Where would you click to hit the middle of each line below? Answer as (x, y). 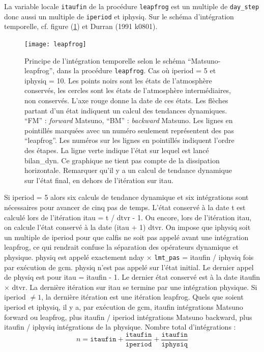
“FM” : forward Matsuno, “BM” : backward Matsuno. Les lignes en (129, 120)
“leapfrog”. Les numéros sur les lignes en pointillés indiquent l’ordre (129, 140)
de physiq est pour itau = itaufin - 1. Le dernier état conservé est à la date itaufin (132, 277)
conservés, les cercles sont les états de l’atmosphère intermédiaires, (128, 90)
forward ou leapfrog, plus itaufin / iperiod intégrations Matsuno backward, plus (128, 317)
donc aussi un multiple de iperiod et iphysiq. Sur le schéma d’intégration (119, 16)
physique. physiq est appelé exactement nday (74, 257)
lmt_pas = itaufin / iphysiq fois (204, 257)
